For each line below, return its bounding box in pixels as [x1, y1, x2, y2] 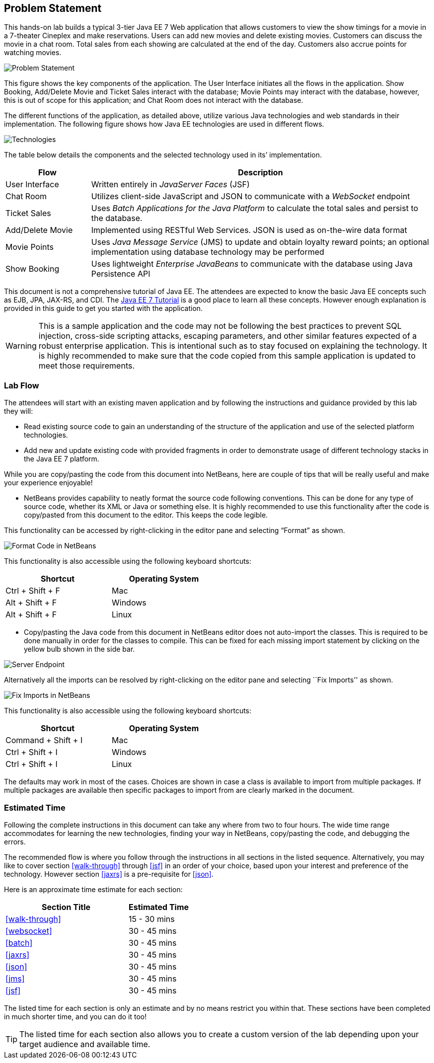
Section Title [42, 902, 90, 912]
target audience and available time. [19, 1039, 150, 1049]
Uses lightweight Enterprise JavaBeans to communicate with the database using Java [91, 259, 413, 269]
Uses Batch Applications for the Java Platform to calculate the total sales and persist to [91, 203, 419, 214]
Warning [5, 341, 37, 351]
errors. [4, 837, 26, 846]
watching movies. [4, 48, 62, 57]
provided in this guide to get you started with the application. [4, 304, 203, 313]
